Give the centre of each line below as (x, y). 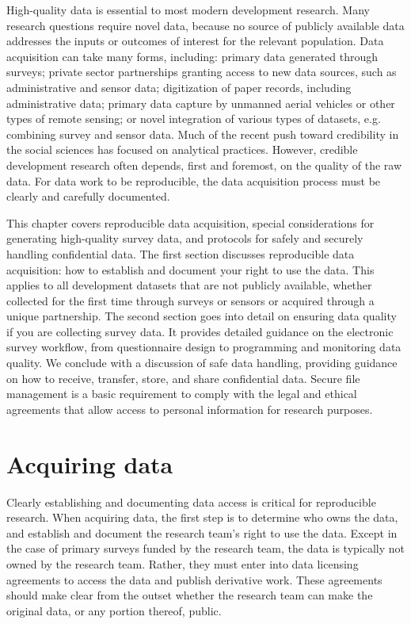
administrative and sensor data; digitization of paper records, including (179, 87)
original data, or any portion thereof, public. (114, 610)
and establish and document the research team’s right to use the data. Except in (202, 532)
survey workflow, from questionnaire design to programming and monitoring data (204, 347)
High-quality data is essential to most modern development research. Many (188, 10)
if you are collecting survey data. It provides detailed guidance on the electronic (200, 331)
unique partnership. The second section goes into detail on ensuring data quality (202, 316)
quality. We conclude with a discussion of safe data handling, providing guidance (202, 363)
